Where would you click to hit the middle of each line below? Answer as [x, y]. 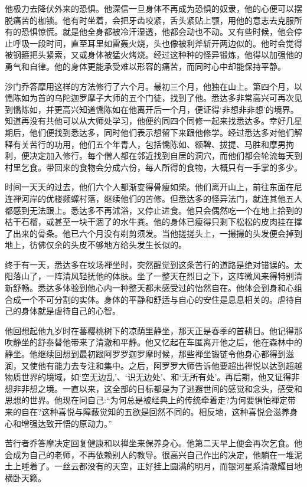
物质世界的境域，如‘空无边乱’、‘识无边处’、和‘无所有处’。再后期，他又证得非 [152, 377]
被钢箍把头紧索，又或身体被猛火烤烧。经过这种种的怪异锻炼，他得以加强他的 [153, 55]
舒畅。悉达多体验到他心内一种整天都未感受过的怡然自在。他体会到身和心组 [157, 288]
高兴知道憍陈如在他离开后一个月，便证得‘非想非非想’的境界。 [180, 109]
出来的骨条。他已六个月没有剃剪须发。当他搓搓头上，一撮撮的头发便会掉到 [157, 233]
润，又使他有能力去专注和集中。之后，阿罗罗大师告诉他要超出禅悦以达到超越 [153, 365]
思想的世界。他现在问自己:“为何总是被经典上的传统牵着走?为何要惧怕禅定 [146, 400]
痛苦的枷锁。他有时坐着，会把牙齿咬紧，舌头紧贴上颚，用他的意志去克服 [153, 20]
